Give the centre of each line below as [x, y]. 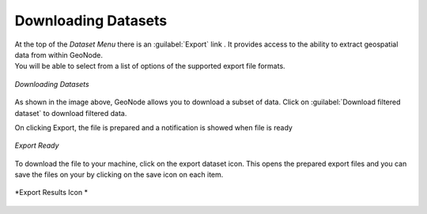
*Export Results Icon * [51, 193]
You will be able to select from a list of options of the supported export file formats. [150, 66]
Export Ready [37, 145]
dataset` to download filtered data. [71, 113]
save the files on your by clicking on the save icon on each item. [119, 175]
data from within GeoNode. [59, 54]
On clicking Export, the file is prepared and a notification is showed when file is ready [153, 127]
